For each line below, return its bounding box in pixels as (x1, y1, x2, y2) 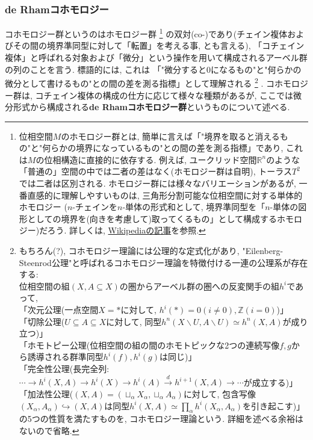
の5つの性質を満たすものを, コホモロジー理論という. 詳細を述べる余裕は (19, 412, 303, 425)
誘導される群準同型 (27, 350, 104, 363)
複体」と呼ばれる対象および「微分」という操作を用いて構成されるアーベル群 (5, 51, 308, 64)
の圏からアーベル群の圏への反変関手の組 (119, 279, 280, 292)
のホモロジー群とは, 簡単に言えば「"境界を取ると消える (61, 129, 280, 142)
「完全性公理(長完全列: (19, 362, 110, 374)
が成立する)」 (243, 376, 298, 388)
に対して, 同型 (106, 315, 162, 327)
